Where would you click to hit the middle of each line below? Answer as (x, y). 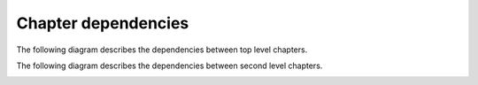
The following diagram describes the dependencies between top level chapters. (162, 50)
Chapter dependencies (103, 23)
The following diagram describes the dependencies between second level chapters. (170, 66)
